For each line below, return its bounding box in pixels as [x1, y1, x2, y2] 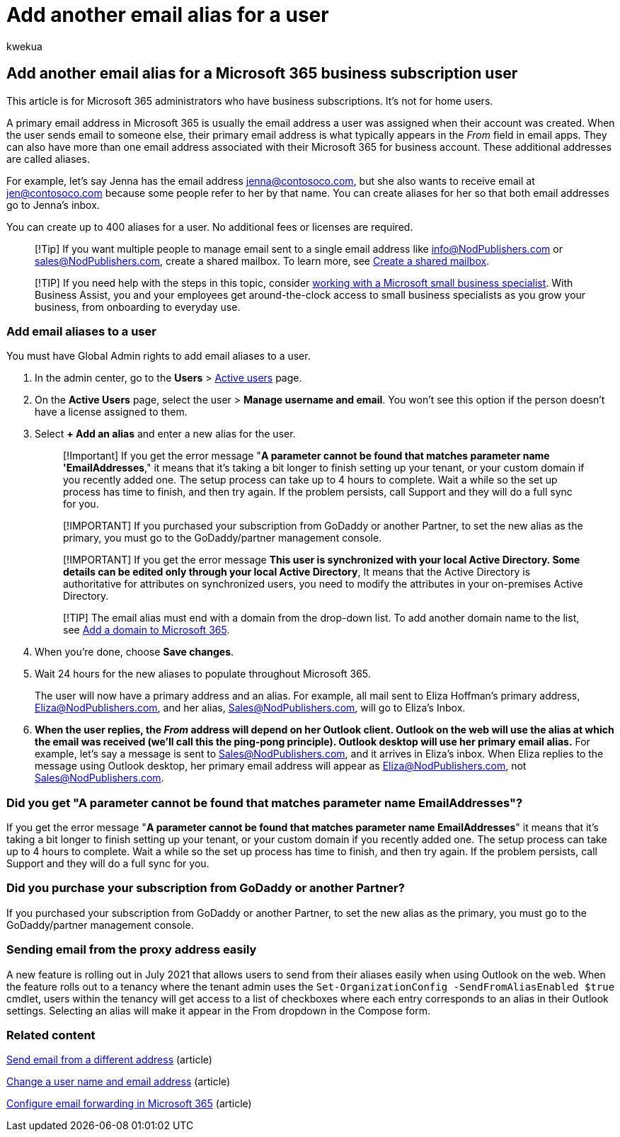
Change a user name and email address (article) [6, 1075, 231, 1088]
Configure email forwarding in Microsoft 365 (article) [6, 1097, 252, 1110]
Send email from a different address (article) [6, 1053, 212, 1066]
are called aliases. [6, 152, 90, 165]
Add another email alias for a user [6, 3, 329, 27]
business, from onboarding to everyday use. [35, 300, 241, 313]
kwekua [6, 40, 42, 52]
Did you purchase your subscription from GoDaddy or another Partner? [6, 881, 405, 896]
